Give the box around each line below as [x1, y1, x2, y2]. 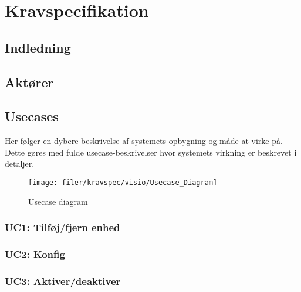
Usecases [5, 107, 59, 125]
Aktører [5, 73, 54, 91]
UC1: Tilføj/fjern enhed [5, 220, 120, 235]
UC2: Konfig [5, 246, 65, 261]
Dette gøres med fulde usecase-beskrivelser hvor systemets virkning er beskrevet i [5, 146, 297, 158]
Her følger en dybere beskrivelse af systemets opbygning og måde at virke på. [5, 135, 283, 147]
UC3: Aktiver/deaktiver [5, 273, 121, 288]
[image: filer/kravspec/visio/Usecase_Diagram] [28, 178, 218, 187]
